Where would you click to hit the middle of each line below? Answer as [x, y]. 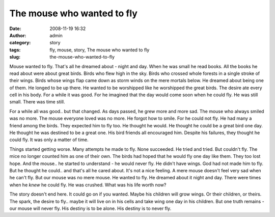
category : [20, 43]
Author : [18, 35]
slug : [15, 57]
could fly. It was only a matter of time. [49, 140]
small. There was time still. [37, 102]
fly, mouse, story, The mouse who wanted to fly [100, 50]
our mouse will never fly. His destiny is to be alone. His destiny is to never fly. [90, 208]
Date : [15, 29]
